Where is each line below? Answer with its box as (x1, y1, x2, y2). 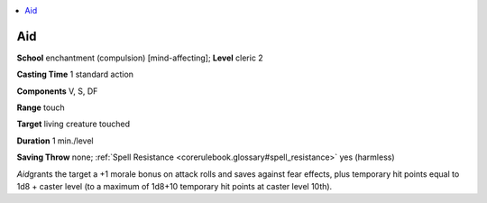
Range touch (16, 102, 65, 113)
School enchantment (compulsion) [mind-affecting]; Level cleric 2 (16, 52, 263, 63)
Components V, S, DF (16, 86, 98, 97)
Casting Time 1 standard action (16, 69, 134, 80)
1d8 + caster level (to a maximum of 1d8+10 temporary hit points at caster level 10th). (16, 181, 333, 192)
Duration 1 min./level (16, 135, 94, 146)
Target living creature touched (16, 118, 131, 130)
